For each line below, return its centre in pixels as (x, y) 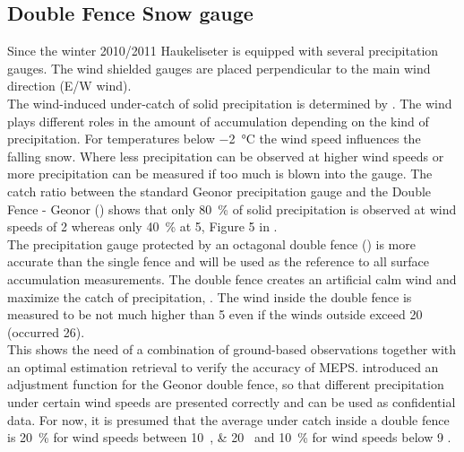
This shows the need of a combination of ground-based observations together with (232, 349)
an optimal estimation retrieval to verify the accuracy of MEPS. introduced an (223, 366)
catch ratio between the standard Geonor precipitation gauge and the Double (219, 191)
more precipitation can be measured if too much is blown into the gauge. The (220, 174)
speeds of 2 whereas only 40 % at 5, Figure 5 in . (142, 226)
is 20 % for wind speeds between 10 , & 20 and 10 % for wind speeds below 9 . (229, 437)
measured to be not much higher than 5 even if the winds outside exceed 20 (215, 314)
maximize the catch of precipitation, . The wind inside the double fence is (210, 296)
